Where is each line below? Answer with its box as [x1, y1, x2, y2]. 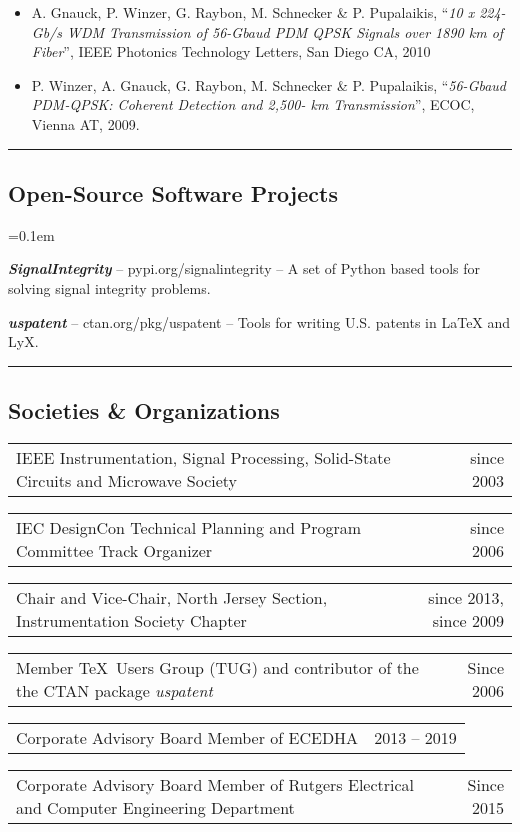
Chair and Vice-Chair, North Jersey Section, [16, 585, 328, 609]
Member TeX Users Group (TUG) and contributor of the [16, 655, 419, 679]
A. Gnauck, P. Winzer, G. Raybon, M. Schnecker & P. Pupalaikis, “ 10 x [31, 2, 475, 22]
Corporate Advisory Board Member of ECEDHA [16, 725, 359, 749]
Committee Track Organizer [16, 538, 213, 562]
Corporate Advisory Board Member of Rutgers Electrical [16, 772, 415, 796]
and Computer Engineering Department [16, 795, 295, 819]
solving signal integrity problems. [8, 277, 211, 298]
